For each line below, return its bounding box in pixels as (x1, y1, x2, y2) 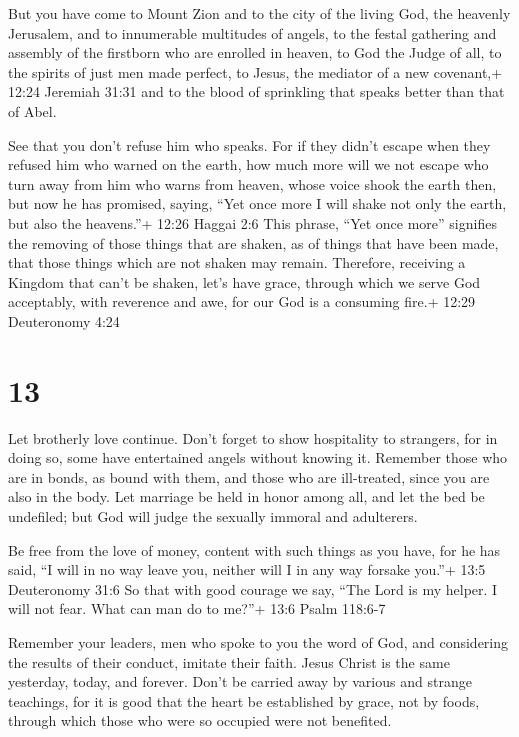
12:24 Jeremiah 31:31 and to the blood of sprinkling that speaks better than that (8, 81, 505, 102)
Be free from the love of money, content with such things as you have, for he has (8, 539, 501, 560)
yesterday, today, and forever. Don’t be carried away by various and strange (8, 671, 472, 692)
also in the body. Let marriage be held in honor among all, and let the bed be (8, 486, 485, 507)
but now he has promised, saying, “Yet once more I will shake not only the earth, (8, 193, 507, 214)
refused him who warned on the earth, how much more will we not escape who (8, 154, 489, 175)
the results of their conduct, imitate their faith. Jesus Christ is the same (8, 651, 450, 672)
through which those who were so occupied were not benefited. (8, 710, 392, 731)
